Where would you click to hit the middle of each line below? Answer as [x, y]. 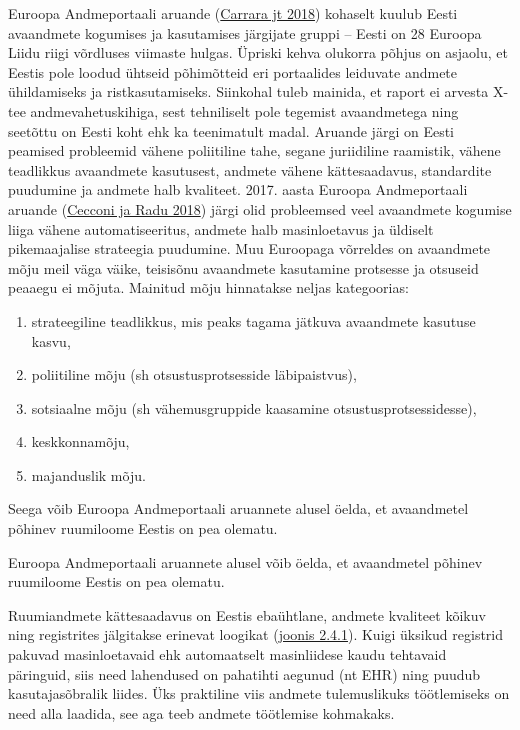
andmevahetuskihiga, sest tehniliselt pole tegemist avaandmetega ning [244, 110]
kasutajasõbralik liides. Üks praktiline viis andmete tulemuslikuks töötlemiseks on [259, 693]
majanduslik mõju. [88, 474]
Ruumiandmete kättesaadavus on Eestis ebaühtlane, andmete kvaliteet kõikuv [247, 614]
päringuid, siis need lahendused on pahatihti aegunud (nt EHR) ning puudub [244, 673]
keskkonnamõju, [80, 441]
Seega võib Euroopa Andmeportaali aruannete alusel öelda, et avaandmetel [238, 508]
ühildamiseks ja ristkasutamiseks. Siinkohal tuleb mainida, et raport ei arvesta [248, 91]
